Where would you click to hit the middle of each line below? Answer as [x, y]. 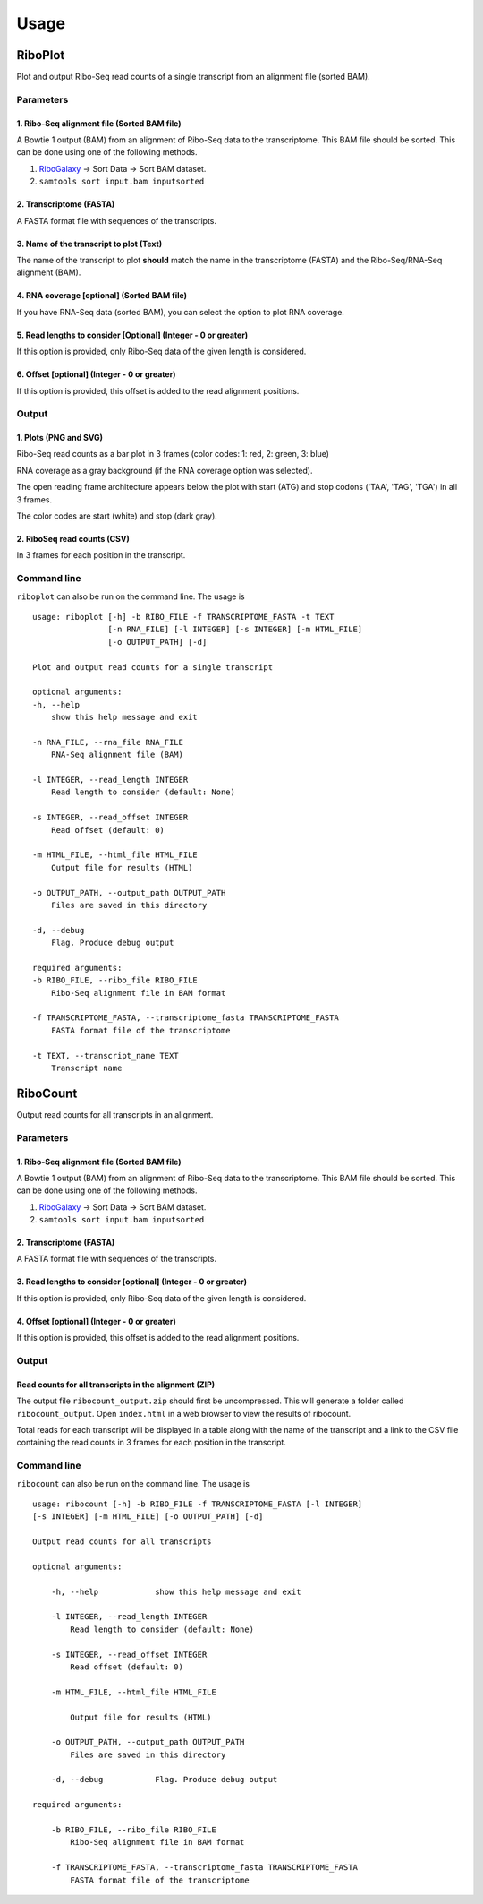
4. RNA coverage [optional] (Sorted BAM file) [102, 296]
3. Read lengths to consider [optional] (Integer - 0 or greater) [132, 1282]
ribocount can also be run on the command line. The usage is [133, 1483]
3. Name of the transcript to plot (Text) [89, 244]
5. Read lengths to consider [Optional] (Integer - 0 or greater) [132, 335]
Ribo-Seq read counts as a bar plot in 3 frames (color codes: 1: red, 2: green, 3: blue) [173, 454]
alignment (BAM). [49, 272]
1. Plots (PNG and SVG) [59, 438]
